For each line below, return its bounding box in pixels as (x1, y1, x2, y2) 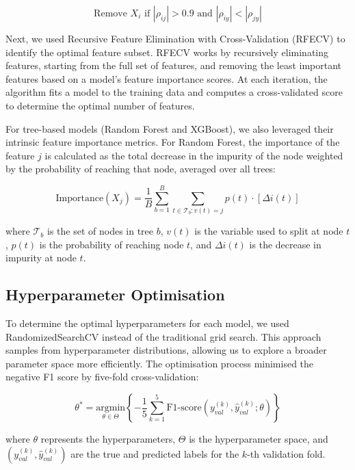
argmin (96, 403, 126, 413)
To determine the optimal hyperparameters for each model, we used (5, 316, 289, 330)
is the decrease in (249, 237, 321, 251)
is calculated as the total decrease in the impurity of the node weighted (44, 148, 343, 162)
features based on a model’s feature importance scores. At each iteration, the (5, 71, 328, 86)
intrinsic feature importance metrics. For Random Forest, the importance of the (5, 135, 340, 149)
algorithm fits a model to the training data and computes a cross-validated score (5, 85, 343, 99)
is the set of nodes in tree (47, 224, 154, 238)
